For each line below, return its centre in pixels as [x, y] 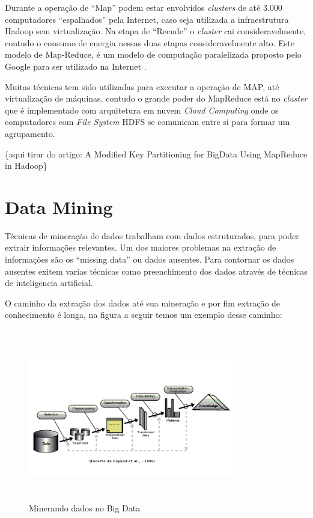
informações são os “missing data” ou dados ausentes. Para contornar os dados [150, 259]
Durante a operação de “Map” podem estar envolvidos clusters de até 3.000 [144, 7]
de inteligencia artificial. [49, 283]
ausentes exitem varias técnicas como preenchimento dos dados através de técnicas [156, 271]
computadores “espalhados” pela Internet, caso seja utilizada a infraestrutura [147, 19]
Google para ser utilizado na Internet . [76, 66]
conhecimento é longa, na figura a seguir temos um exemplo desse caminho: [144, 315]
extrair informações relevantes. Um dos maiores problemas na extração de [141, 247]
